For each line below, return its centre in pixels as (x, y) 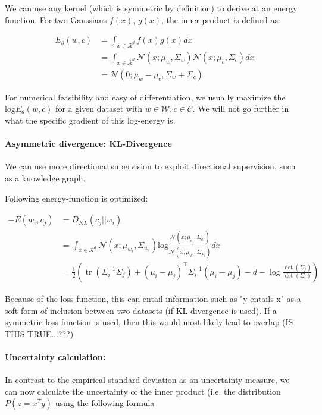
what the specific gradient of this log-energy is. (90, 120)
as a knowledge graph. (45, 178)
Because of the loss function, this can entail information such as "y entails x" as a (153, 298)
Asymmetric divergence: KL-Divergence (88, 144)
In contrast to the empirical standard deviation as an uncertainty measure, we (147, 380)
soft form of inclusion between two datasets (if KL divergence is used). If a (141, 310)
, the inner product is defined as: (221, 19)
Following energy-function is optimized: (76, 198)
